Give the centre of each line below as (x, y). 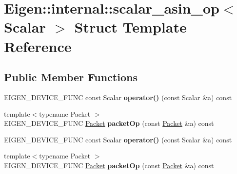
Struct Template (130, 27)
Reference (38, 46)
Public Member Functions (71, 77)
